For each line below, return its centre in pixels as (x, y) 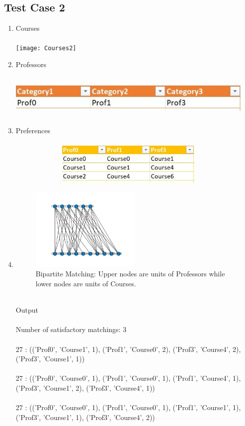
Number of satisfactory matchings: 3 (71, 329)
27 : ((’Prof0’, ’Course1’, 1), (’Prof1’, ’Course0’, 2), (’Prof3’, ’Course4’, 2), (128, 349)
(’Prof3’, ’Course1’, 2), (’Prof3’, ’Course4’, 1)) (85, 387)
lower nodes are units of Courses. (86, 284)
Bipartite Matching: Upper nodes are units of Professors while (130, 274)
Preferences (33, 130)
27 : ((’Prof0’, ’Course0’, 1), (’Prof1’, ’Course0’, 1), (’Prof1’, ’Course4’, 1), (128, 378)
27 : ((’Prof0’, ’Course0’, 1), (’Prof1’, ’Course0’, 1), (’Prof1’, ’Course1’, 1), (128, 407)
